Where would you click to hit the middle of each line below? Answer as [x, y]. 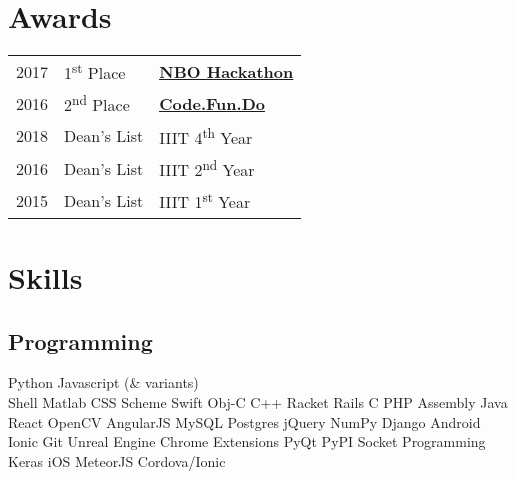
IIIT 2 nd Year [207, 168]
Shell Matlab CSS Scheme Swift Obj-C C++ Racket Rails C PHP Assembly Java [258, 401]
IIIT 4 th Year [206, 136]
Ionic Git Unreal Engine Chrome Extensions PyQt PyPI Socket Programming [247, 441]
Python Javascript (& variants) [103, 382]
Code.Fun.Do [212, 104]
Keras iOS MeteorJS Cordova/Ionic [117, 460]
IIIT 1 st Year [205, 200]
